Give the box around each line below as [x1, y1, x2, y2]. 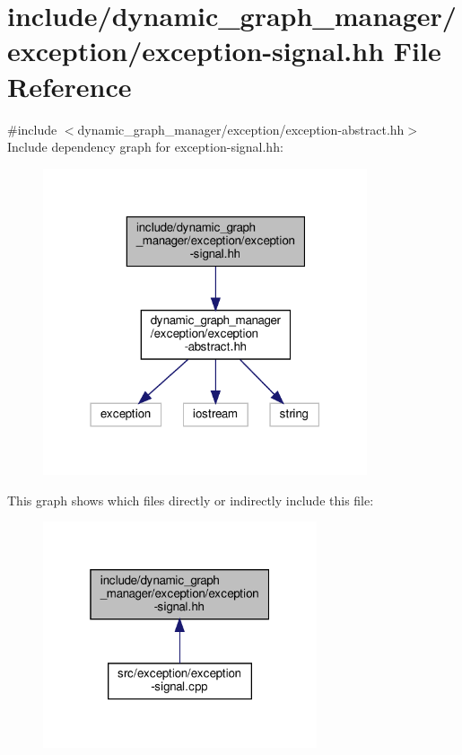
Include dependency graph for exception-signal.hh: [7, 137, 283, 156]
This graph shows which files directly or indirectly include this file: [7, 490, 374, 509]
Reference [7, 67, 132, 104]
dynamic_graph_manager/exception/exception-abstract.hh [77, 119, 405, 138]
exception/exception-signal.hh [7, 32, 385, 69]
